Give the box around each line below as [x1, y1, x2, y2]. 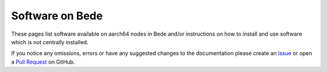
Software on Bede [11, 9, 103, 22]
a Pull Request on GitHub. [11, 58, 75, 65]
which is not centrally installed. [11, 38, 89, 45]
